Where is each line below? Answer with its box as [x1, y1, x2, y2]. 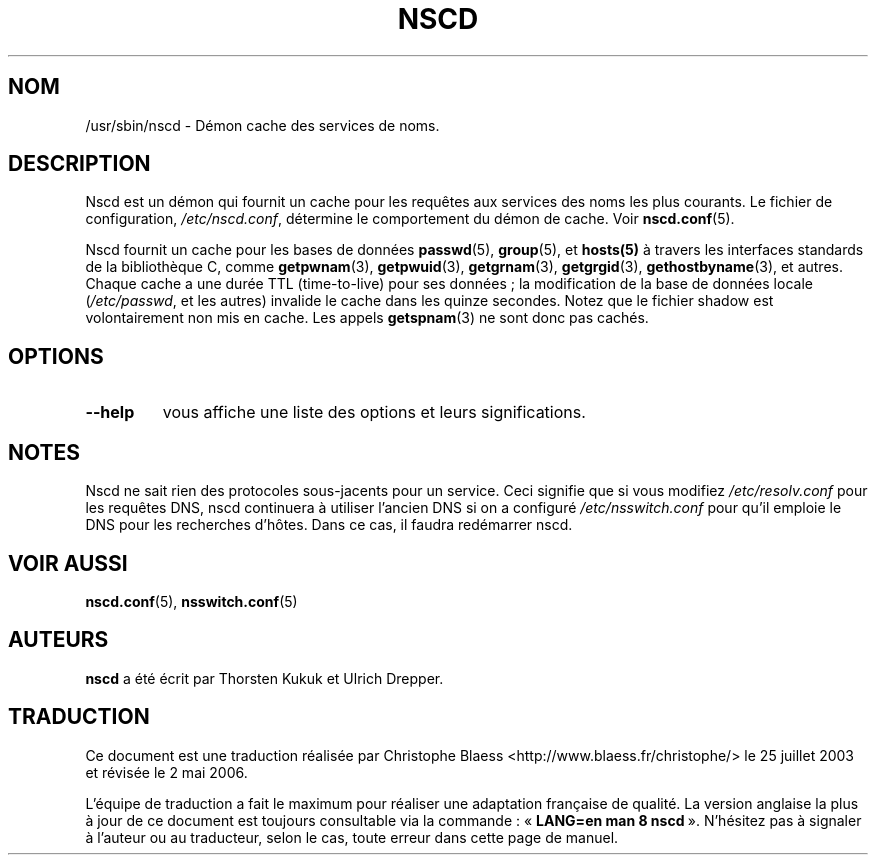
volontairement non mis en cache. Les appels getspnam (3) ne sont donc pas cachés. [85, 309, 649, 327]
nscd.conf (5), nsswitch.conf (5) [85, 592, 298, 610]
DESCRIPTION [8, 151, 151, 177]
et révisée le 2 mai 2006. [85, 763, 248, 781]
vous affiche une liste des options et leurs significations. [162, 402, 586, 423]
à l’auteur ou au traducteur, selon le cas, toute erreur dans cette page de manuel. [85, 828, 619, 846]
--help [85, 402, 135, 423]
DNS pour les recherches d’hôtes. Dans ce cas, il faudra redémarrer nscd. [85, 516, 573, 534]
